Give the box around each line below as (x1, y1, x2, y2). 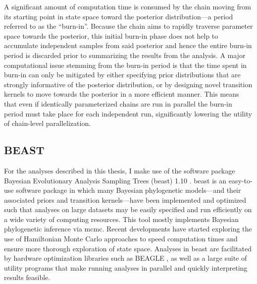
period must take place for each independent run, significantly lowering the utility (4, 108, 252, 118)
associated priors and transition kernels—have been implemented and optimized (4, 194, 246, 205)
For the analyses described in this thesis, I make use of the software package (4, 165, 235, 175)
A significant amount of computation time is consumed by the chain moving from (4, 1, 251, 11)
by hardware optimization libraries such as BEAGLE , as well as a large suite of (4, 253, 247, 263)
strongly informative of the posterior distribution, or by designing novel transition (4, 79, 253, 89)
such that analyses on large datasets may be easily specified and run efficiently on (4, 204, 252, 215)
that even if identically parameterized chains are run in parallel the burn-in (4, 98, 232, 109)
